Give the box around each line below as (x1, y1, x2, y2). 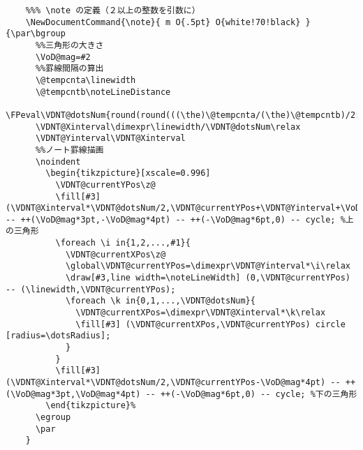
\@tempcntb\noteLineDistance (35, 87, 171, 97)
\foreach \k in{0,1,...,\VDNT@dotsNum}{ (65, 296, 255, 306)
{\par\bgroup (6, 29, 66, 39)
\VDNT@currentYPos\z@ (55, 179, 156, 190)
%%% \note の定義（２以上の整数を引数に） (25, 6, 200, 15)
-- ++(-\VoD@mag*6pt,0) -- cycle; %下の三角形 (145, 389, 357, 399)
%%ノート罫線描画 (35, 144, 104, 155)
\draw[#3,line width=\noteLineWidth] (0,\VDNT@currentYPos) (65, 273, 350, 283)
